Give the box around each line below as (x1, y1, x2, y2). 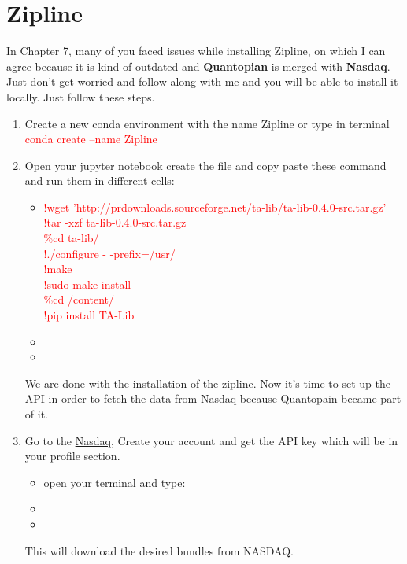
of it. (24, 406, 48, 422)
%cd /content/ (43, 291, 115, 308)
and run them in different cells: (24, 172, 175, 189)
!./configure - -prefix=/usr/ (43, 245, 176, 261)
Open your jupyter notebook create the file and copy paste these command (24, 157, 387, 173)
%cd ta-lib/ (43, 230, 99, 246)
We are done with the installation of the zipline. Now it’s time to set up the (24, 374, 390, 391)
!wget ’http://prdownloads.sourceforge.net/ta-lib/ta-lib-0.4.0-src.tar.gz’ (43, 198, 387, 215)
